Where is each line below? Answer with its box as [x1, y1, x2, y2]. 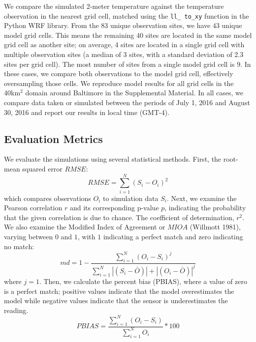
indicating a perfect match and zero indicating [103, 231, 243, 242]
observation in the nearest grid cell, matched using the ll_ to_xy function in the [4, 10, 249, 21]
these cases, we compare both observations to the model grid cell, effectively [4, 68, 233, 79]
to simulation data [103, 193, 159, 203]
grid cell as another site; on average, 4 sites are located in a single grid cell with [4, 39, 245, 50]
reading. [4, 305, 29, 315]
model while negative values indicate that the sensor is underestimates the [4, 295, 228, 306]
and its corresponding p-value [69, 202, 159, 213]
